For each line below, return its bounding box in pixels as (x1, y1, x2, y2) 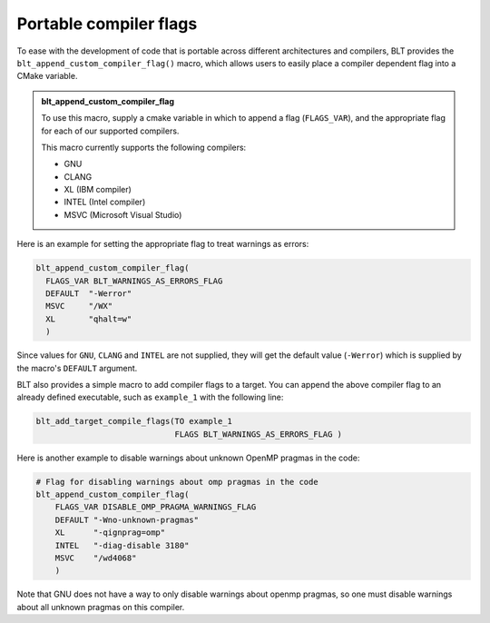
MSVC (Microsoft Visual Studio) (64, 209, 182, 220)
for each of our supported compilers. (41, 125, 180, 136)
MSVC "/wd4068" (54, 553, 137, 563)
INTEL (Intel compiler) (64, 196, 146, 208)
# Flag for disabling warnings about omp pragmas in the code (35, 477, 318, 487)
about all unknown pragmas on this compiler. (16, 601, 185, 612)
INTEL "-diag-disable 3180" (54, 540, 190, 550)
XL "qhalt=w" (45, 313, 132, 324)
